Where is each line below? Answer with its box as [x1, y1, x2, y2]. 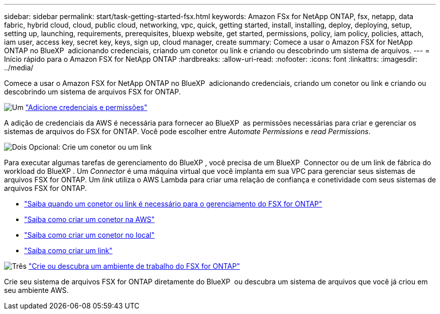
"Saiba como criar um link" [24, 246, 113, 255]
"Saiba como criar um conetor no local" [24, 231, 155, 239]
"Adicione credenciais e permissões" [25, 103, 148, 112]
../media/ [4, 63, 34, 72]
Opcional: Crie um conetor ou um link [29, 143, 152, 151]
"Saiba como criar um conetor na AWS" [24, 215, 155, 224]
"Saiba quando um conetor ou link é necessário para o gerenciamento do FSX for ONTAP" [24, 199, 322, 208]
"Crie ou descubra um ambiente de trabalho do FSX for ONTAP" [28, 262, 240, 270]
